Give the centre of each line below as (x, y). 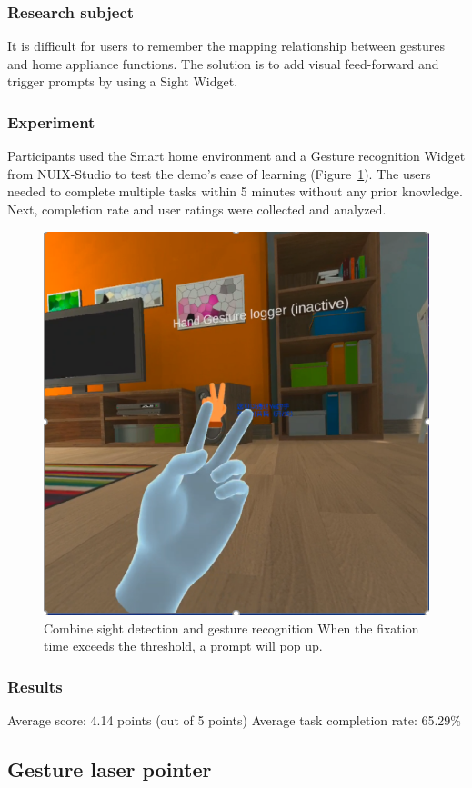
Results (35, 686)
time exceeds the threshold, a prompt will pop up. (183, 646)
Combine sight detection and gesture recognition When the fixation (231, 628)
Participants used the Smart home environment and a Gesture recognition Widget (236, 156)
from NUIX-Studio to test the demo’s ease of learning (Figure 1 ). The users (219, 173)
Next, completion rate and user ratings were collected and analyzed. (197, 209)
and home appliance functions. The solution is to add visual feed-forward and (223, 63)
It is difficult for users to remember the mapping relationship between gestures (226, 46)
